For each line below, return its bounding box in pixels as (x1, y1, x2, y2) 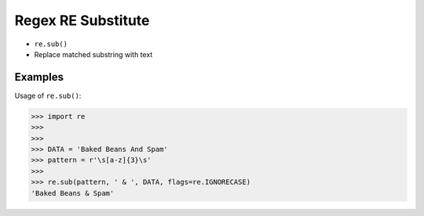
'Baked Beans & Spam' (31, 189, 115, 197)
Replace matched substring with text (34, 49, 153, 59)
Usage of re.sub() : (14, 91, 82, 100)
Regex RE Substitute (14, 12, 150, 29)
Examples (14, 70, 64, 84)
